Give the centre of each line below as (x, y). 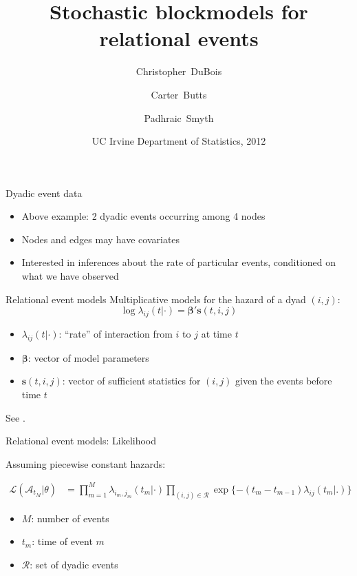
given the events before (284, 381)
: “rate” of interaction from (116, 334)
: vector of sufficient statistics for (131, 381)
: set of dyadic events (74, 564)
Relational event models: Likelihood (81, 441)
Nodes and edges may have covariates (101, 239)
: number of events (70, 518)
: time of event (62, 541)
